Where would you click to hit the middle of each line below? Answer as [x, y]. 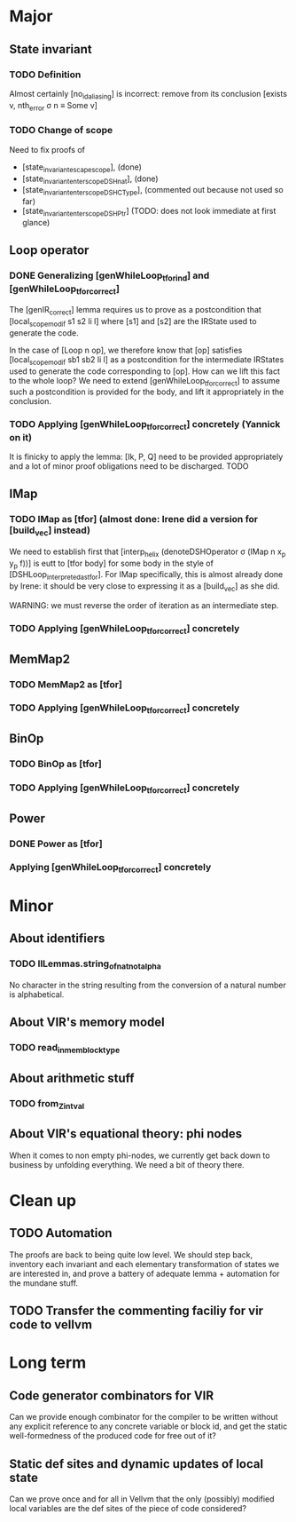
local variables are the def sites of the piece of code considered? [128, 1509]
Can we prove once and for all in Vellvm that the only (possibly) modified [142, 1499]
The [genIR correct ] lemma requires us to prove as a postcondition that [135, 311]
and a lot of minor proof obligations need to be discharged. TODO [129, 466]
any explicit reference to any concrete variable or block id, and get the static [148, 1426]
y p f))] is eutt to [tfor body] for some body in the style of [112, 564]
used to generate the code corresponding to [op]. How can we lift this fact [145, 371]
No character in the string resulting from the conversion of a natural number [148, 985]
